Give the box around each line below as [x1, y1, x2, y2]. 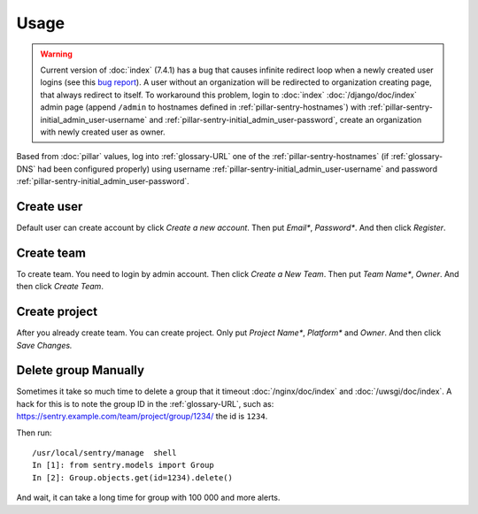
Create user [16, 199, 83, 214]
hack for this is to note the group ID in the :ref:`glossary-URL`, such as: [16, 398, 274, 409]
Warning [40, 49, 73, 59]
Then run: [16, 427, 52, 438]
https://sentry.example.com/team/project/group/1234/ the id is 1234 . [16, 411, 268, 422]
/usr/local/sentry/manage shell [32, 448, 177, 458]
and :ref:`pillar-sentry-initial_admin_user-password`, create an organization [149, 114, 422, 125]
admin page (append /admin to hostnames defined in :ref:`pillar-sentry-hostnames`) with [40, 102, 366, 112]
